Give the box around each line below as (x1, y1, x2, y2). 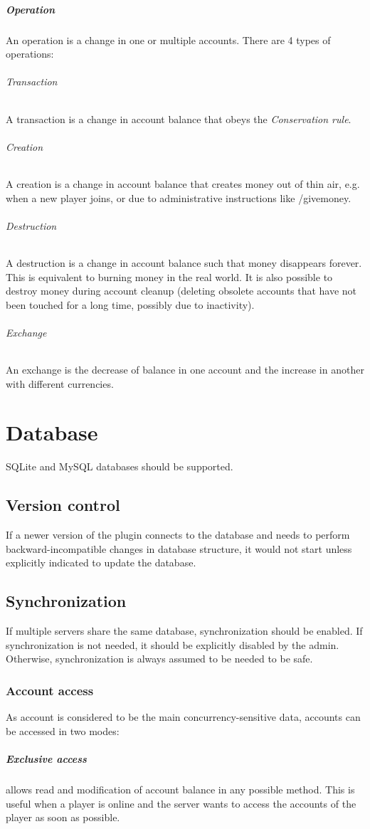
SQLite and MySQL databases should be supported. (6, 459, 233, 474)
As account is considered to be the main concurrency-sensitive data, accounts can (6, 709, 361, 724)
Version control (6, 494, 120, 516)
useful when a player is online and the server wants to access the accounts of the (6, 796, 356, 810)
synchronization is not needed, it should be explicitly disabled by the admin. (6, 637, 339, 652)
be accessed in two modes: (6, 723, 120, 738)
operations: (6, 46, 54, 61)
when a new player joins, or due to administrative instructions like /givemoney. (6, 190, 351, 205)
